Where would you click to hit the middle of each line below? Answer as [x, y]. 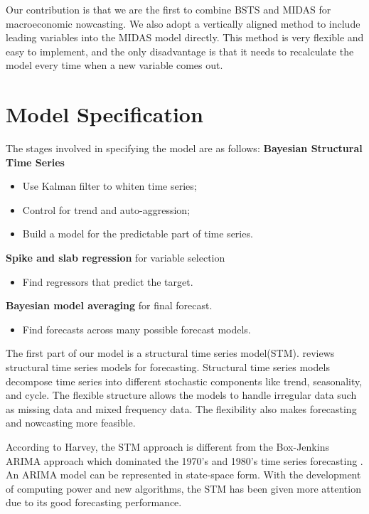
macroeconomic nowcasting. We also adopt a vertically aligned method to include [183, 23]
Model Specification [105, 114]
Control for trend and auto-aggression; [106, 209]
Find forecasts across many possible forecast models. [137, 329]
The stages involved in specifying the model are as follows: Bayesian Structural [184, 148]
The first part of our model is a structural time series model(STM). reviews [170, 353]
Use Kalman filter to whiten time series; [109, 186]
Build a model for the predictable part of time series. [138, 234]
